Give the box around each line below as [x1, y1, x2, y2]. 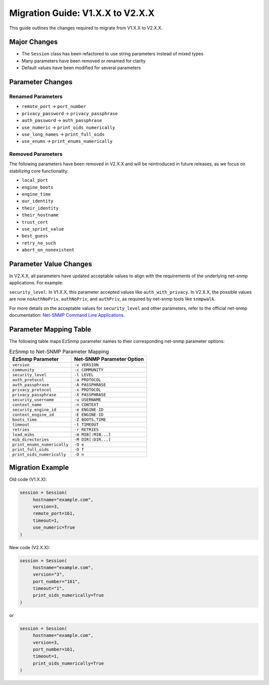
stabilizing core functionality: [9, 168, 69, 174]
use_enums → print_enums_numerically [21, 138, 113, 144]
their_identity [21, 205, 59, 211]
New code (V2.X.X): [9, 544, 50, 550]
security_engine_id [12, 407, 57, 412]
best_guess [21, 233, 48, 239]
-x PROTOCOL [74, 387, 102, 392]
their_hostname [21, 212, 59, 218]
